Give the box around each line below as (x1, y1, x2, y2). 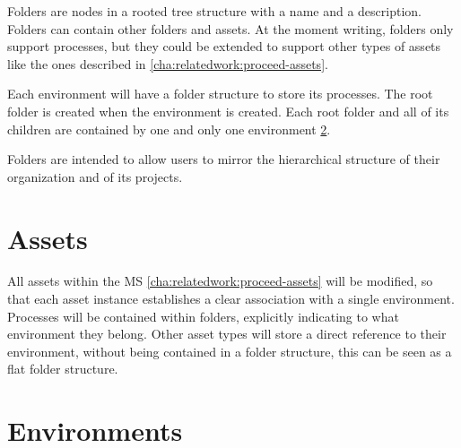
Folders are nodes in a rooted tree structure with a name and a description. (7, 2, 422, 20)
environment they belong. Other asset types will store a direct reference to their (7, 324, 447, 343)
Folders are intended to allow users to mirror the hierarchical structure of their (7, 150, 440, 168)
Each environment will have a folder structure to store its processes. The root (7, 84, 433, 103)
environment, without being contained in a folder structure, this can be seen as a (7, 341, 452, 360)
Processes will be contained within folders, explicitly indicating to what (7, 306, 399, 325)
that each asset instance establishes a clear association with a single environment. (7, 289, 455, 308)
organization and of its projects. (7, 167, 183, 185)
